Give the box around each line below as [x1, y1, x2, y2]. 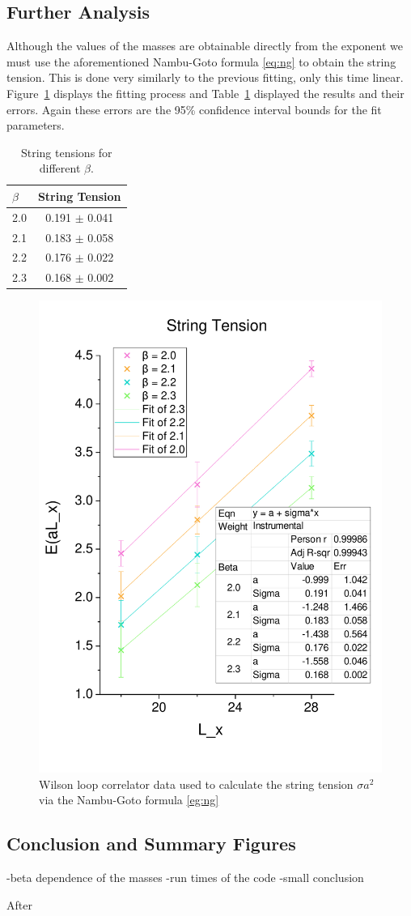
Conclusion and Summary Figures [6, 831, 296, 856]
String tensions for [20, 143, 112, 160]
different [39, 160, 81, 177]
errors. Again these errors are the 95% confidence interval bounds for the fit [6, 100, 382, 117]
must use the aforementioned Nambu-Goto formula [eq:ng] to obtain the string [6, 53, 396, 70]
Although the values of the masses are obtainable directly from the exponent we [6, 37, 404, 54]
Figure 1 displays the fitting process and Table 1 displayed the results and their [6, 84, 405, 101]
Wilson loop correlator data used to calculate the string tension [39, 775, 354, 792]
